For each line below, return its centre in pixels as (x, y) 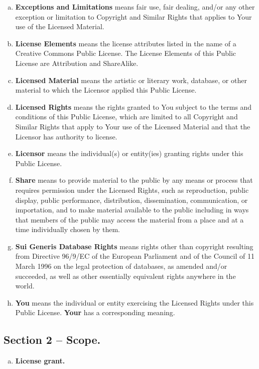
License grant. (40, 361)
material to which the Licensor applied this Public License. (106, 90)
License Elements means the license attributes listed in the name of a (126, 43)
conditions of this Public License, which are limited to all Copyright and (126, 117)
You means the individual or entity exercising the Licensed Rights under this (135, 302)
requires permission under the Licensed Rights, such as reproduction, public (132, 190)
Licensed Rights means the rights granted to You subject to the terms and (134, 106)
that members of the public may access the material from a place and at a (129, 219)
